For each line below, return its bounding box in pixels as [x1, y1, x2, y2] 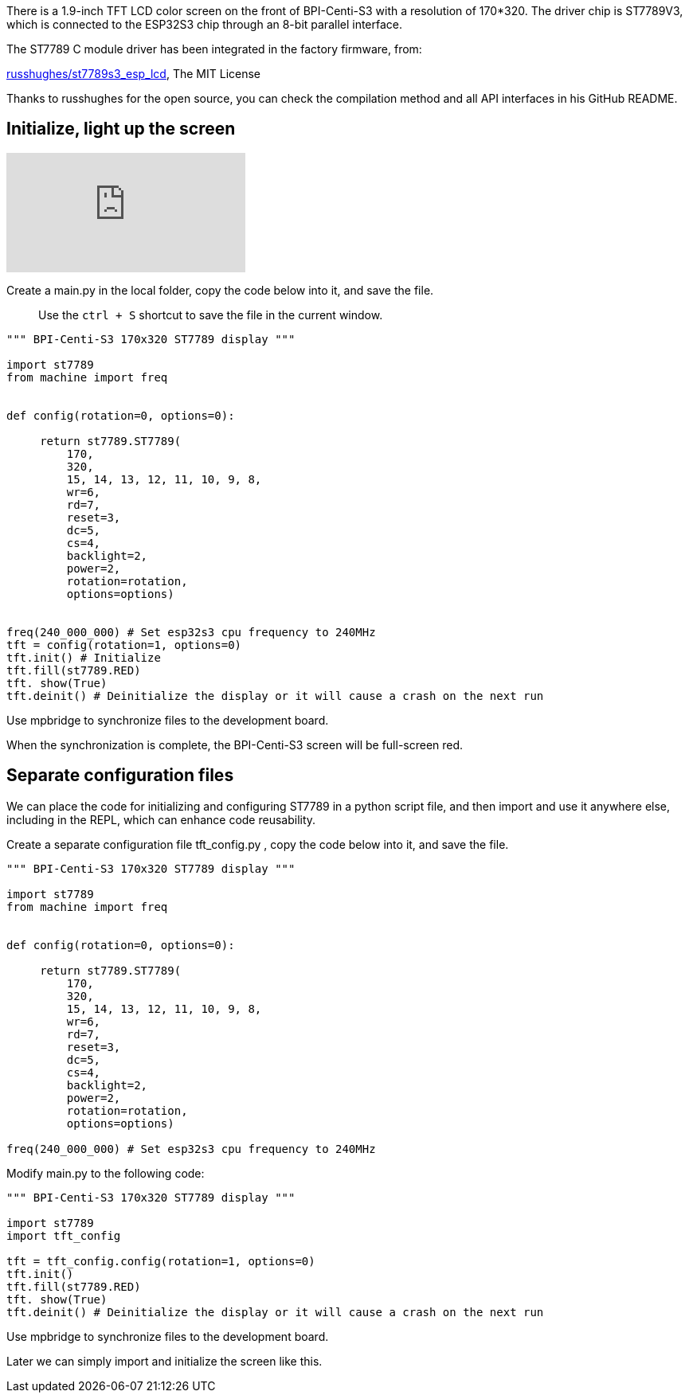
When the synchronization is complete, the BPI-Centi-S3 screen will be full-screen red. [6, 737, 464, 752]
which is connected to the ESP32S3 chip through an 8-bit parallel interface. [6, 18, 403, 31]
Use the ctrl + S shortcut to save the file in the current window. [38, 307, 383, 322]
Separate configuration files [6, 765, 234, 786]
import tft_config [6, 1229, 121, 1242]
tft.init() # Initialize [6, 651, 161, 664]
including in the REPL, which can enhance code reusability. [6, 812, 316, 827]
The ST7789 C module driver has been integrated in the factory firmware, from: [6, 42, 422, 56]
